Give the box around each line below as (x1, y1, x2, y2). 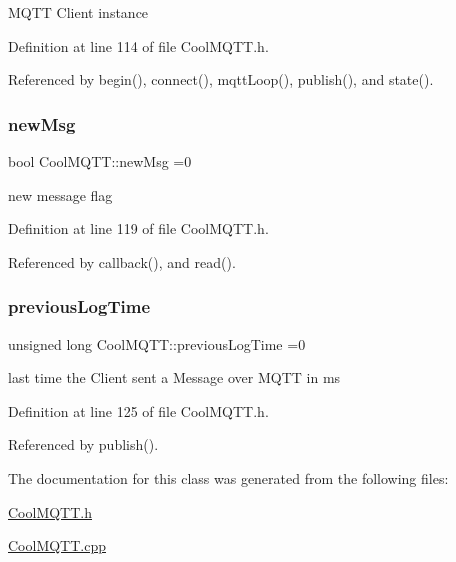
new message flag (8, 184, 113, 205)
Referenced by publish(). (8, 434, 159, 455)
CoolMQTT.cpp (8, 535, 107, 556)
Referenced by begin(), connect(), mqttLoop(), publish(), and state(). (8, 69, 434, 90)
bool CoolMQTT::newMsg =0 (8, 151, 192, 171)
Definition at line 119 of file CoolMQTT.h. (8, 218, 269, 239)
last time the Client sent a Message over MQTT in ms (8, 367, 341, 388)
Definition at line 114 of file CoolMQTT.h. (8, 35, 269, 56)
